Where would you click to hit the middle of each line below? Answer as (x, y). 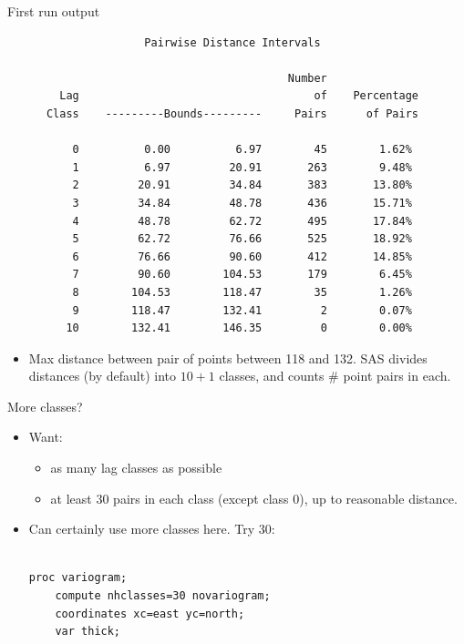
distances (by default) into (102, 376)
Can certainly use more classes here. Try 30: (152, 529)
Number (307, 78)
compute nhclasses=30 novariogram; (163, 596)
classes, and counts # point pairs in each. (335, 376)
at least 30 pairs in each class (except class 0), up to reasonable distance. (254, 498)
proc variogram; (78, 578)
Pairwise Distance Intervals (232, 42)
